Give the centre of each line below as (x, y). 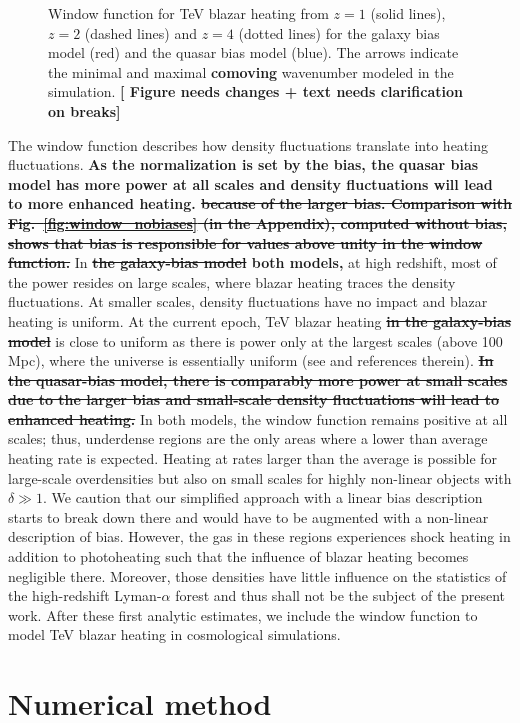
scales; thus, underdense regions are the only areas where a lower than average (248, 438)
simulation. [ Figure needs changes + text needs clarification (255, 91)
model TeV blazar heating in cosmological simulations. (174, 634)
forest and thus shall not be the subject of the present (340, 595)
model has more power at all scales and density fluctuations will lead (250, 183)
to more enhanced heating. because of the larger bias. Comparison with (260, 203)
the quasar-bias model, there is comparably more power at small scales (258, 379)
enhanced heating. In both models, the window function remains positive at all (258, 418)
